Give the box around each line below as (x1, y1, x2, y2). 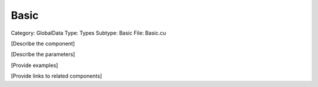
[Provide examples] (11, 62, 58, 69)
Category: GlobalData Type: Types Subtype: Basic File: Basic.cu (11, 29, 166, 36)
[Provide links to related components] (11, 72, 102, 79)
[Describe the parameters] (11, 51, 75, 58)
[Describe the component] (11, 40, 75, 47)
